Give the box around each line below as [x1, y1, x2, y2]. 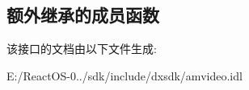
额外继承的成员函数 [6, 2, 159, 27]
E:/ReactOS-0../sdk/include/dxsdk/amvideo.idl [6, 67, 243, 84]
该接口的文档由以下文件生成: [6, 40, 157, 57]
